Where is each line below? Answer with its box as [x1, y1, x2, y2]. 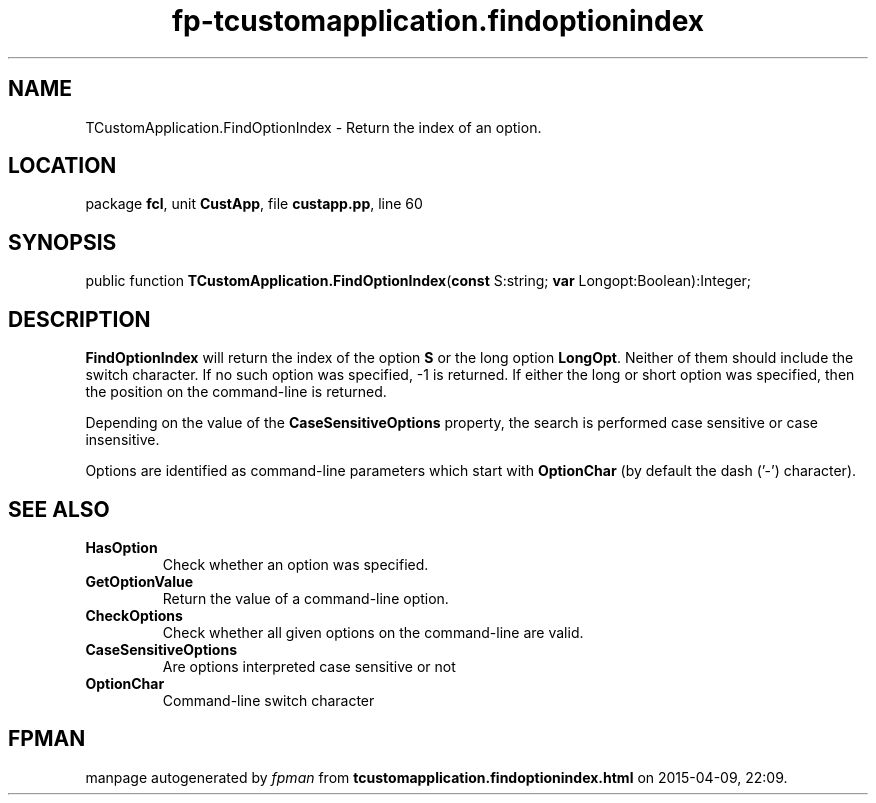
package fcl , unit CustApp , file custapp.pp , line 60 [85, 195, 423, 213]
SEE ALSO [8, 496, 110, 522]
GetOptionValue [85, 572, 194, 590]
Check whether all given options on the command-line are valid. [162, 623, 584, 641]
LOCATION [8, 153, 117, 179]
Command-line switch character [162, 691, 375, 709]
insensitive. [85, 431, 160, 449]
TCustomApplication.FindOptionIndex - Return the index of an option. [85, 118, 542, 136]
